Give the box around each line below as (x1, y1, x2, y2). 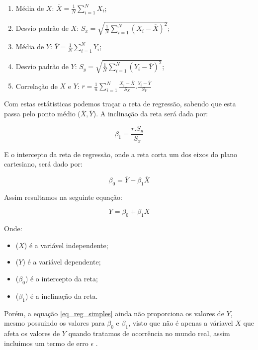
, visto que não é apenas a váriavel (128, 318, 233, 328)
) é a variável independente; (24, 240, 108, 250)
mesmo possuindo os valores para (4, 318, 105, 328)
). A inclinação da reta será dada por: (93, 108, 208, 119)
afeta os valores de (4, 328, 60, 338)
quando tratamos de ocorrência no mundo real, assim (68, 328, 230, 338)
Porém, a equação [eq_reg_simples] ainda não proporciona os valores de (4, 308, 224, 318)
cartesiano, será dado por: (4, 159, 83, 169)
